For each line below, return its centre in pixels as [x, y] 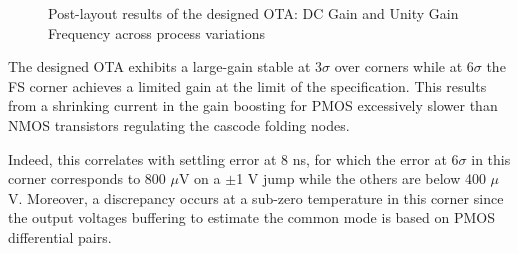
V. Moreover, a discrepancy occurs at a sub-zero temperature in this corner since [256, 197]
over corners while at [398, 66]
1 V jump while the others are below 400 [361, 178]
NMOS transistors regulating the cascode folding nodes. [179, 124]
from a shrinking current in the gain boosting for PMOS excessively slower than [253, 105]
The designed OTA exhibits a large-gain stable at [159, 66]
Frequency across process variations [156, 32]
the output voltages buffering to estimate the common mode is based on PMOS [252, 217]
